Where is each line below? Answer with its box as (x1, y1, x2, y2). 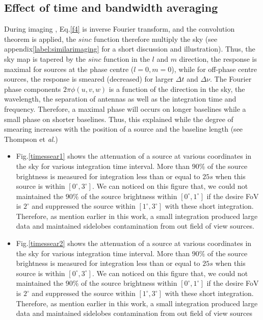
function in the (103, 53, 150, 64)
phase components (4, 83, 61, 94)
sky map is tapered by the (4, 53, 86, 64)
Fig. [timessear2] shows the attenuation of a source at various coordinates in (16, 238, 252, 249)
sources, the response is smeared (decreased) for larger (4, 73, 174, 84)
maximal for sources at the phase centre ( (4, 63, 134, 74)
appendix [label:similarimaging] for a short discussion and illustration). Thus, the (4, 43, 255, 54)
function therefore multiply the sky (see (94, 33, 218, 44)
